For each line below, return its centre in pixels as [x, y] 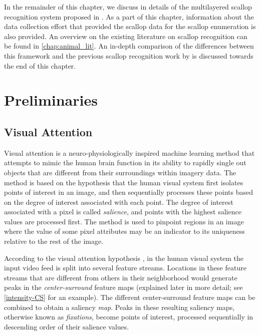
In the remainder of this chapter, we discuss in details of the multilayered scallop [128, 7]
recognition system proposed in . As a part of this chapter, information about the [129, 16]
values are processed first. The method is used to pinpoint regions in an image [124, 221]
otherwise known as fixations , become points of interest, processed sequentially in [129, 317]
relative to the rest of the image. [54, 241]
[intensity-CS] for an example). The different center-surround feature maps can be [130, 297]
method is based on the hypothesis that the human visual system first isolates [124, 182]
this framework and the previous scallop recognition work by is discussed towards [129, 55]
